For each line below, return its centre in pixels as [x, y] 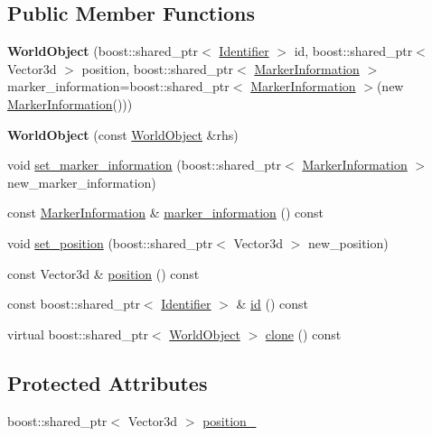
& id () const [272, 304]
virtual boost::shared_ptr [78, 334]
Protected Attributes [108, 382]
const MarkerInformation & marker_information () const [166, 213]
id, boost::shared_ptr [353, 51]
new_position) [348, 242]
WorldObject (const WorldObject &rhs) [123, 134]
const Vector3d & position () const [103, 273]
